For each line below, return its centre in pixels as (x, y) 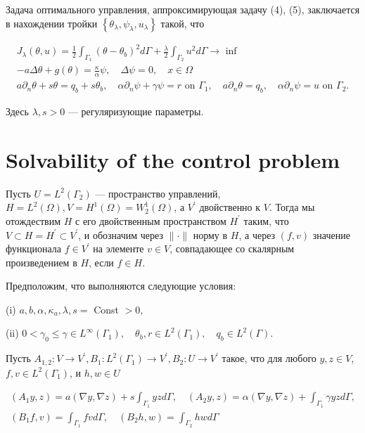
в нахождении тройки (52, 23)
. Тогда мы (292, 207)
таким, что (266, 220)
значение (331, 234)
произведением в (41, 262)
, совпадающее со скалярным (232, 248)
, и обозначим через (121, 234)
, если (101, 262)
